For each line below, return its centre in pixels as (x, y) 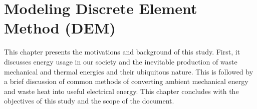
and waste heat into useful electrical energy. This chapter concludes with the (121, 91)
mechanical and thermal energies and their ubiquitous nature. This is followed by (129, 71)
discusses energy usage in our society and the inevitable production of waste (121, 61)
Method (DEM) (60, 28)
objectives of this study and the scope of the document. (89, 101)
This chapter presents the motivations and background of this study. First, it (122, 52)
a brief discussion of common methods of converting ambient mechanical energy (126, 81)
